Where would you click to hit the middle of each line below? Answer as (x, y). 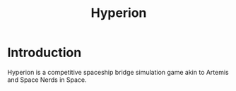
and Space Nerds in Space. (47, 80)
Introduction (45, 53)
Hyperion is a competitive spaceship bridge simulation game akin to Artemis (118, 72)
